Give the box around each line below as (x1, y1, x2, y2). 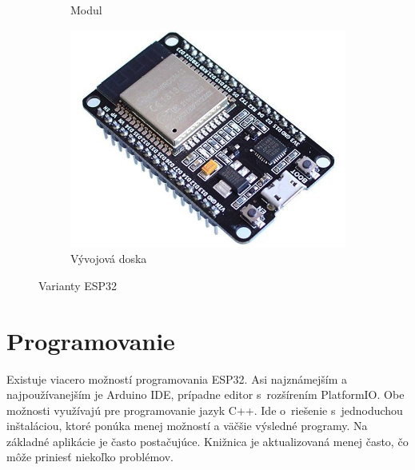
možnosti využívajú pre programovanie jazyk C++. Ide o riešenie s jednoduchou (6, 401, 403, 418)
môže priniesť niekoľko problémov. (6, 448, 174, 465)
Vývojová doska (70, 250, 147, 267)
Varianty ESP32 (38, 277, 118, 293)
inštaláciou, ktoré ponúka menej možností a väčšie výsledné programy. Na (6, 417, 368, 434)
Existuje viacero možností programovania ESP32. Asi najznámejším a (6, 370, 348, 387)
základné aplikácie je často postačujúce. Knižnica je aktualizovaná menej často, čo (6, 432, 409, 449)
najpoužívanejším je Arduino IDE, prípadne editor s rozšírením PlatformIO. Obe (6, 386, 405, 403)
